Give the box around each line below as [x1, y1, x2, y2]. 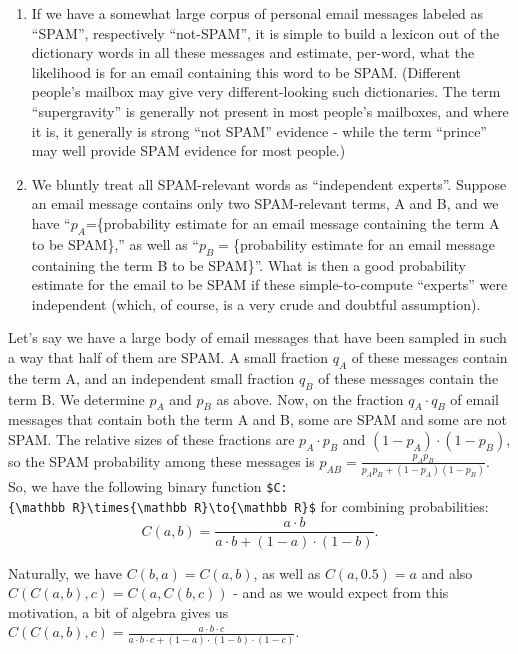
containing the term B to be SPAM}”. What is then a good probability [31, 254, 466, 275]
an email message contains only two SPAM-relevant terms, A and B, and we [31, 193, 499, 214]
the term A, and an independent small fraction [8, 367, 295, 388]
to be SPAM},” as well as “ [31, 233, 199, 254]
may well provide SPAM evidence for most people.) [31, 140, 346, 161]
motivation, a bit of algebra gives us [8, 601, 229, 622]
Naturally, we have [8, 562, 122, 583]
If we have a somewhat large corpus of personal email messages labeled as [31, 3, 484, 23]
